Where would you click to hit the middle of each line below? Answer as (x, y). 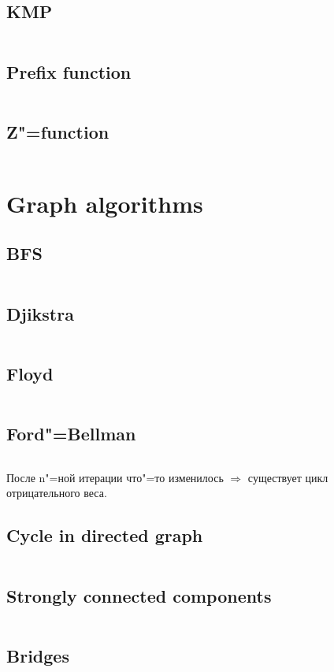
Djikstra (40, 313)
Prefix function (69, 71)
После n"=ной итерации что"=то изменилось (115, 477)
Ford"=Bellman (71, 433)
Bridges (38, 655)
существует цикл (288, 477)
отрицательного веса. (57, 493)
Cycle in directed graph (105, 535)
